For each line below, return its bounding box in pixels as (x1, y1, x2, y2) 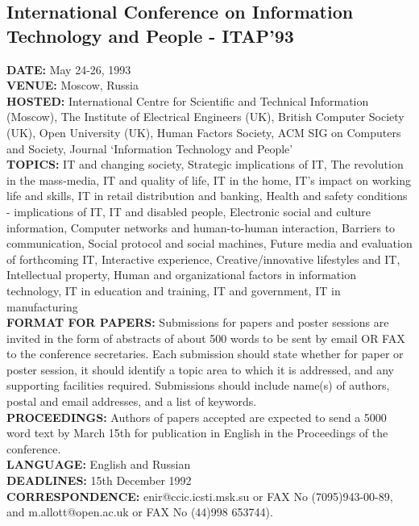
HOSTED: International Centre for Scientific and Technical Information (6, 92, 369, 109)
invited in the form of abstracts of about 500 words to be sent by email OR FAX (6, 329, 405, 346)
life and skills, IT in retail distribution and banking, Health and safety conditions (6, 187, 408, 204)
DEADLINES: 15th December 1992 (6, 472, 192, 489)
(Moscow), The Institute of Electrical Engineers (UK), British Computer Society (6, 108, 404, 125)
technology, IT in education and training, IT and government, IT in (6, 282, 341, 298)
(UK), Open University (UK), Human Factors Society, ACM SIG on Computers (6, 123, 401, 140)
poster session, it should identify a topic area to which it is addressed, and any (6, 361, 395, 378)
